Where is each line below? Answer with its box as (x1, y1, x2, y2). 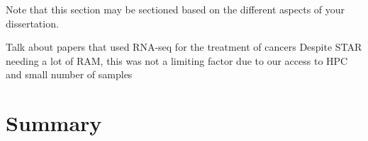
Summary (6, 109, 102, 137)
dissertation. (6, 16, 59, 30)
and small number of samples (6, 67, 133, 82)
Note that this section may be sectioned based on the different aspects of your (6, 2, 345, 16)
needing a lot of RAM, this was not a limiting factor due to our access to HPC (6, 53, 348, 68)
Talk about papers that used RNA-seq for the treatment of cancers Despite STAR (6, 39, 362, 54)
